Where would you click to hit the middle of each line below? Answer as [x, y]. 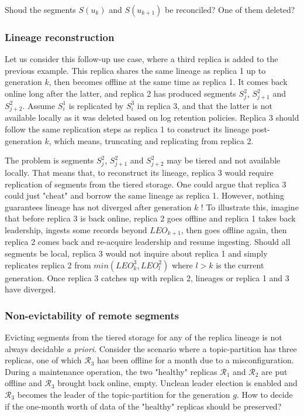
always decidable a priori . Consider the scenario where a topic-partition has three [151, 348]
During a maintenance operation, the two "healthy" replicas [111, 371]
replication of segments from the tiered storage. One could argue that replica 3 [146, 184]
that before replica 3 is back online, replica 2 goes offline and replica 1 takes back [150, 218]
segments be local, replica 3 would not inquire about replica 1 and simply [136, 253]
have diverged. [30, 289]
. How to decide [265, 394]
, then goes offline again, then [234, 229]
